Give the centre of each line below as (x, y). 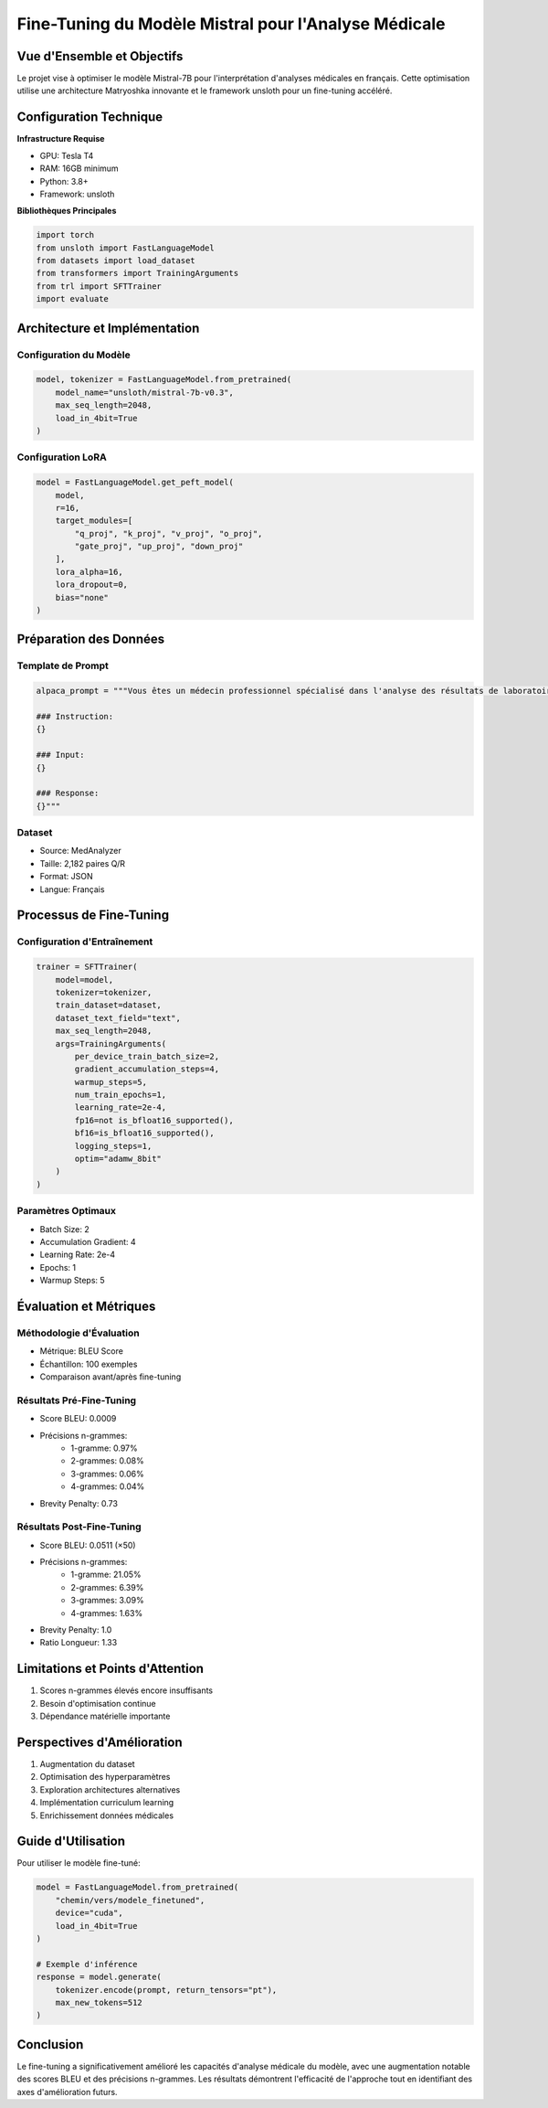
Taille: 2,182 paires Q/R (83, 863)
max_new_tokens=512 (99, 2002)
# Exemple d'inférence (87, 1964)
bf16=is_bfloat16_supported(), (144, 1133)
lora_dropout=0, (91, 585)
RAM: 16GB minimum (79, 168)
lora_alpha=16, (89, 572)
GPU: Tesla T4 (67, 155)
